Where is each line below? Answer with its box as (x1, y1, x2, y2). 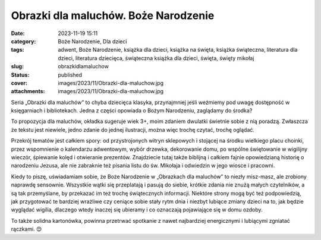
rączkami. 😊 (11, 226, 42, 233)
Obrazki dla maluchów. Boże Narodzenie (11, 9, 215, 22)
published (58, 71, 83, 78)
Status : (11, 71, 30, 78)
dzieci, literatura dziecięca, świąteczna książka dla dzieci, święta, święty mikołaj (58, 54, 254, 62)
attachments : (11, 88, 45, 95)
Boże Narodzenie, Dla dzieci (58, 37, 127, 45)
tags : (11, 46, 24, 53)
